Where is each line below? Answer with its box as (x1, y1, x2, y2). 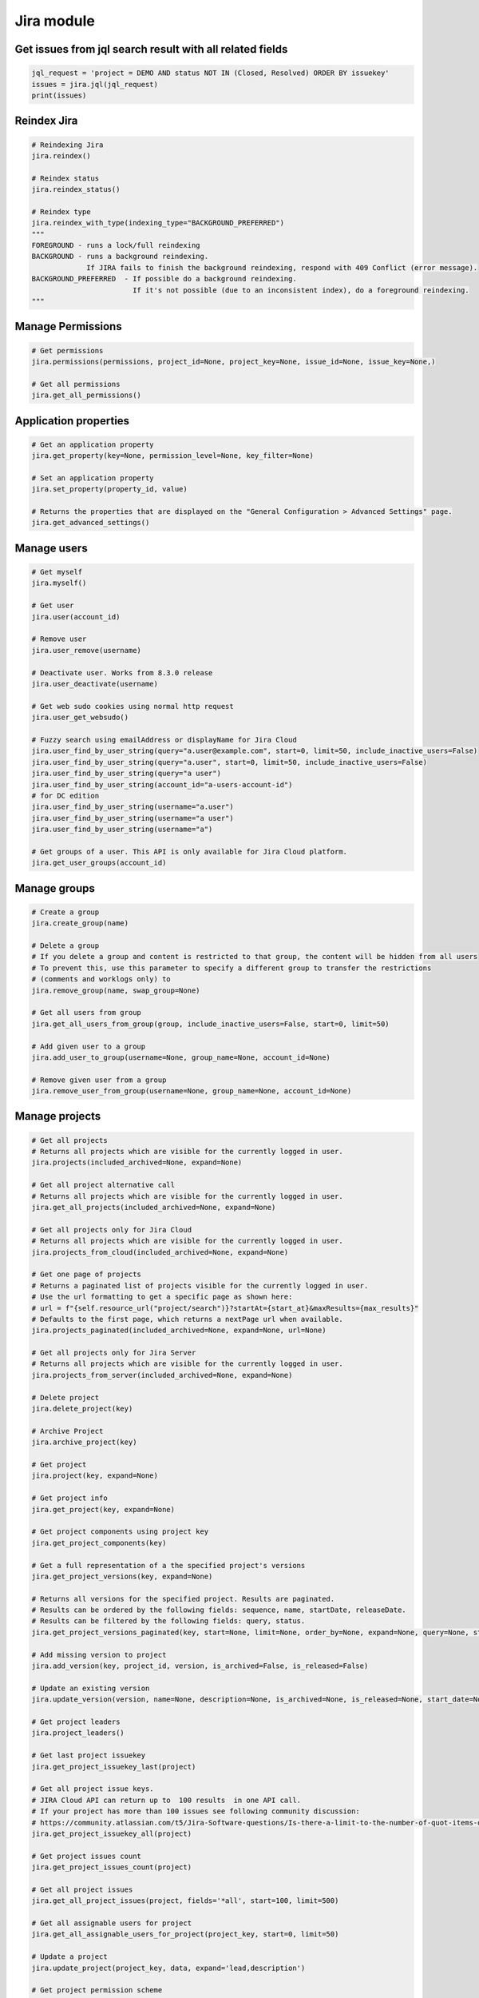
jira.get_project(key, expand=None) (31, 1505, 176, 1514)
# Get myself (31, 567, 83, 577)
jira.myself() (31, 579, 87, 587)
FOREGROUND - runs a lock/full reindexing (31, 241, 200, 250)
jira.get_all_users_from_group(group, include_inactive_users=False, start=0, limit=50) (31, 1019, 390, 1029)
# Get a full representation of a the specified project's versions (31, 1561, 306, 1570)
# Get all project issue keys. (31, 1785, 155, 1793)
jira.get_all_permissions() (31, 391, 141, 400)
